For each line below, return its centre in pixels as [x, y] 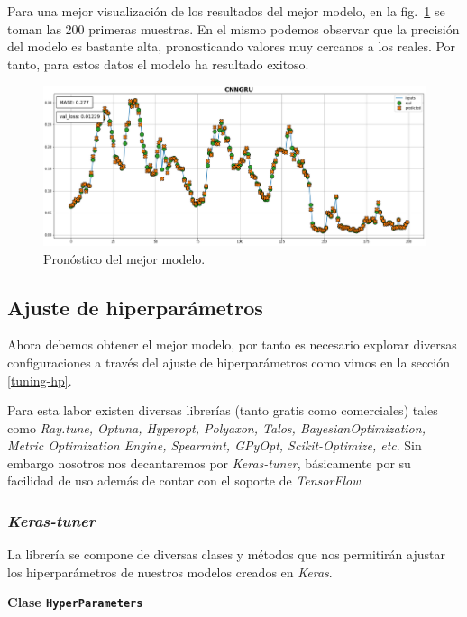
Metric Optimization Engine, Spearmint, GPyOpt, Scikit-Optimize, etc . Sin [215, 445]
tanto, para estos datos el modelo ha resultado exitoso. [158, 64]
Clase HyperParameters [75, 602]
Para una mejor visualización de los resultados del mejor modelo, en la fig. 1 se [226, 11]
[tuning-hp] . [40, 380]
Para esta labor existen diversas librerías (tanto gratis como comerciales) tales [223, 410]
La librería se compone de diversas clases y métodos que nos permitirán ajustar [226, 554]
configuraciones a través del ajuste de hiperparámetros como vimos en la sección [229, 362]
